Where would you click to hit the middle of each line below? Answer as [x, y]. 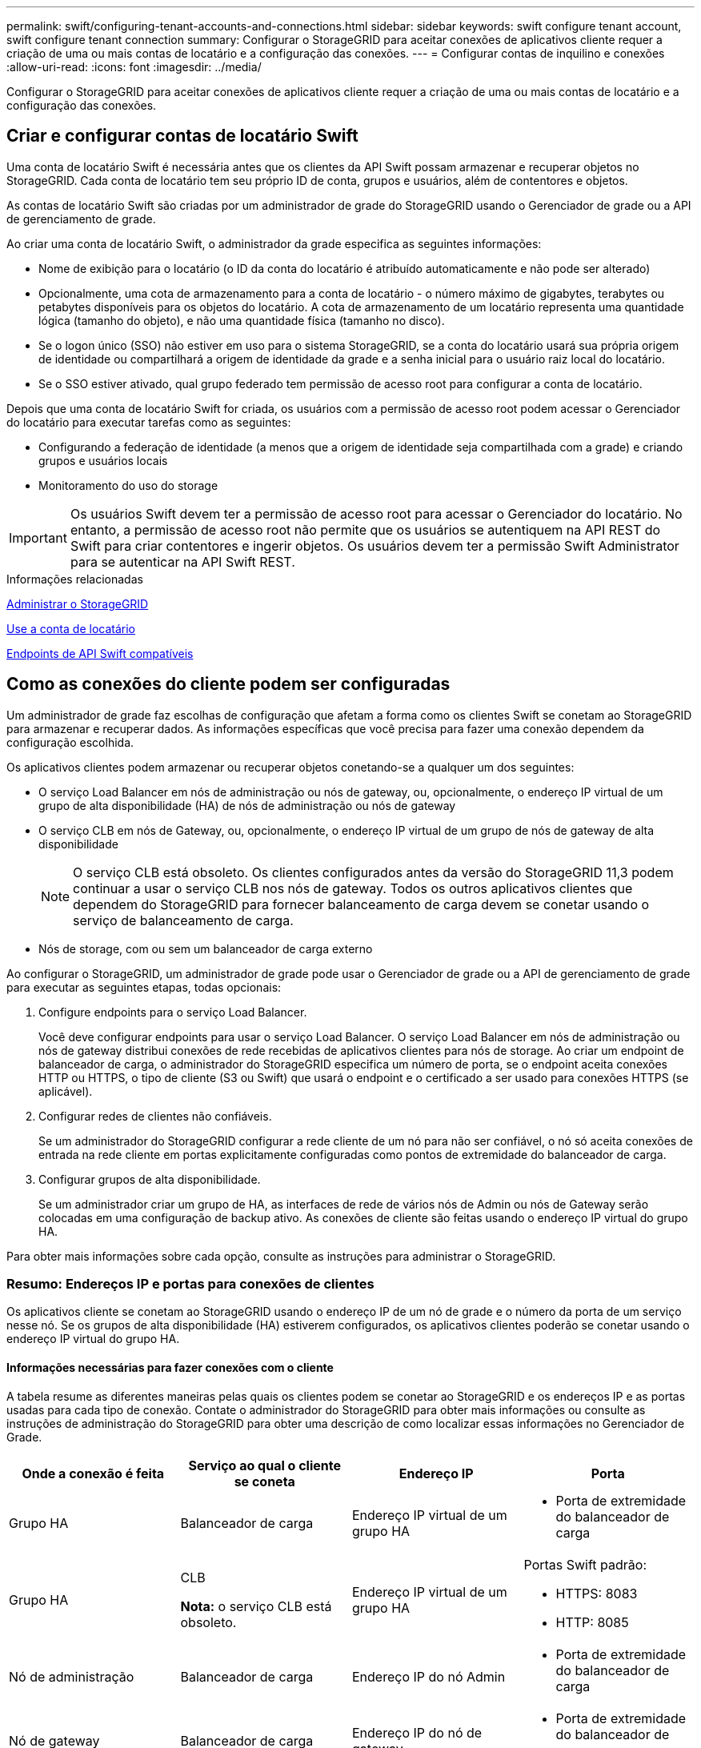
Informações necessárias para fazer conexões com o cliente [170, 1368]
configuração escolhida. [70, 742]
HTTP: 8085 [592, 1622]
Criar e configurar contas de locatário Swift [182, 136]
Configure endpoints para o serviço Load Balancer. [173, 1012]
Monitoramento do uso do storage [128, 485]
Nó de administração [72, 1676]
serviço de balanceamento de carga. [183, 920]
